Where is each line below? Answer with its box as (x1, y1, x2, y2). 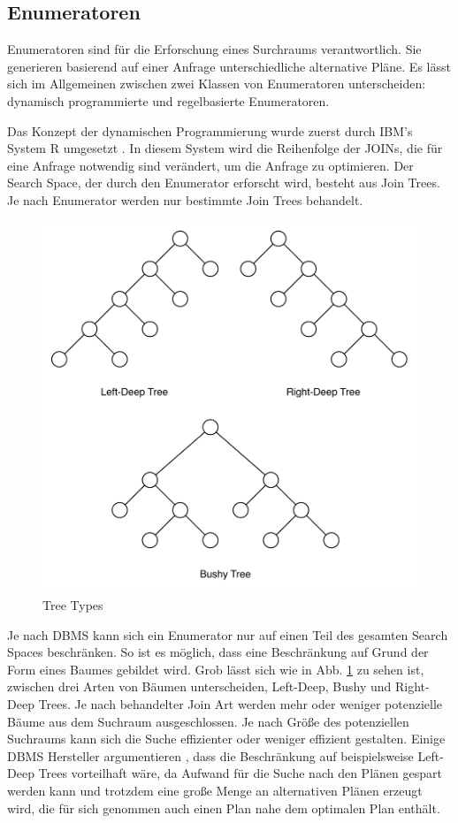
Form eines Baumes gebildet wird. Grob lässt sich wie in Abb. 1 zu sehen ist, (7, 659, 424, 678)
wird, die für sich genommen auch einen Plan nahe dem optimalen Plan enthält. (7, 798, 440, 817)
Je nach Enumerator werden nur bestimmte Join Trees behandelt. (7, 190, 363, 209)
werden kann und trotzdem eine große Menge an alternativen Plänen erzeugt (7, 781, 423, 799)
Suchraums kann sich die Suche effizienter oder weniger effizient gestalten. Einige (7, 729, 446, 748)
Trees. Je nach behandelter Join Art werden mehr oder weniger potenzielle (38, 695, 443, 713)
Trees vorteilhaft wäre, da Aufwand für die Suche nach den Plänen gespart (38, 764, 442, 782)
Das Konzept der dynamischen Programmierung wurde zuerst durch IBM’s (7, 121, 413, 140)
